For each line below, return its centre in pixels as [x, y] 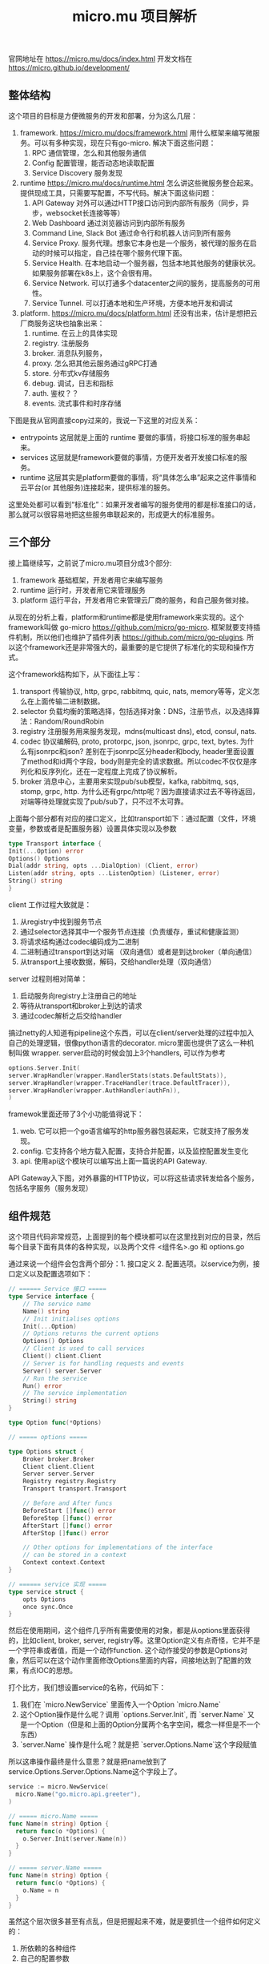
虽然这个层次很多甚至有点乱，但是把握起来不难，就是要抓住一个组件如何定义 [134, 1922]
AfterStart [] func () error [68, 1526]
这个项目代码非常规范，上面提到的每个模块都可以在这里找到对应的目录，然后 [134, 1237]
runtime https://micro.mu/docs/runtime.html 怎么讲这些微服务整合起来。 [139, 183]
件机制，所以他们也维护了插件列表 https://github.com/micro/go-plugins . [127, 637]
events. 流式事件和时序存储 [76, 403]
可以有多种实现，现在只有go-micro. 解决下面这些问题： [125, 143]
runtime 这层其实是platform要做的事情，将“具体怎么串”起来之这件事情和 [138, 477]
